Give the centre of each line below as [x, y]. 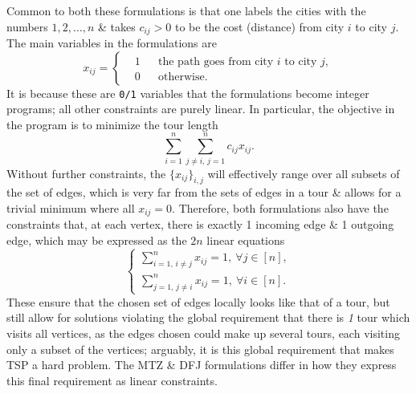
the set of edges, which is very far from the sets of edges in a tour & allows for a [204, 192]
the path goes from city [216, 61]
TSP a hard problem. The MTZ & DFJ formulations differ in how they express [202, 365]
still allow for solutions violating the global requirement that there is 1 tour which [208, 317]
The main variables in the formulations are [112, 43]
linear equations [246, 240]
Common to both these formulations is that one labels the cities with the [186, 10]
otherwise [181, 77]
